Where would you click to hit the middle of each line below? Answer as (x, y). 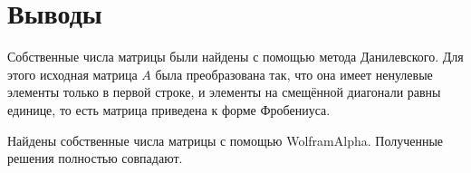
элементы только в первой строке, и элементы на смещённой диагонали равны (224, 92)
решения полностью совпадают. (95, 158)
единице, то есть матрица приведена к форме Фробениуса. (169, 109)
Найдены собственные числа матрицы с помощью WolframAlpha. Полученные (226, 140)
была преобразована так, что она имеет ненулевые (294, 74)
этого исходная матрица (72, 74)
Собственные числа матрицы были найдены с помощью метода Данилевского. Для (235, 57)
